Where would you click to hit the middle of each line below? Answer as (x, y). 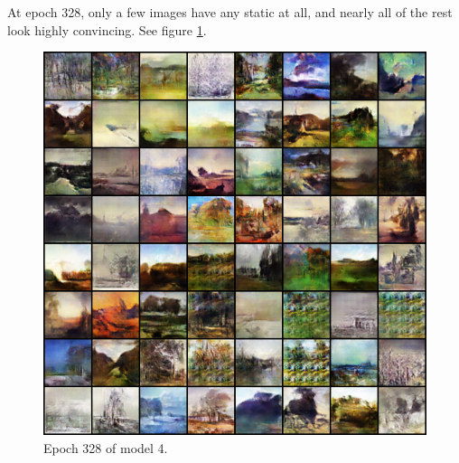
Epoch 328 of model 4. (106, 447)
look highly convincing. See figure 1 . (107, 29)
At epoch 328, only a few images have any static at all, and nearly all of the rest (230, 12)
